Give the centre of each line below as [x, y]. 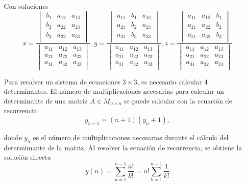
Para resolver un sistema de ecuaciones [62, 81]
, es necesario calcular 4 [172, 81]
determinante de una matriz [46, 100]
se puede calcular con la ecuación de [178, 100]
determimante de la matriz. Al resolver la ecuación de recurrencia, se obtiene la [123, 147]
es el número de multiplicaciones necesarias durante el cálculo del [131, 137]
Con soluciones [26, 6]
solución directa [27, 157]
